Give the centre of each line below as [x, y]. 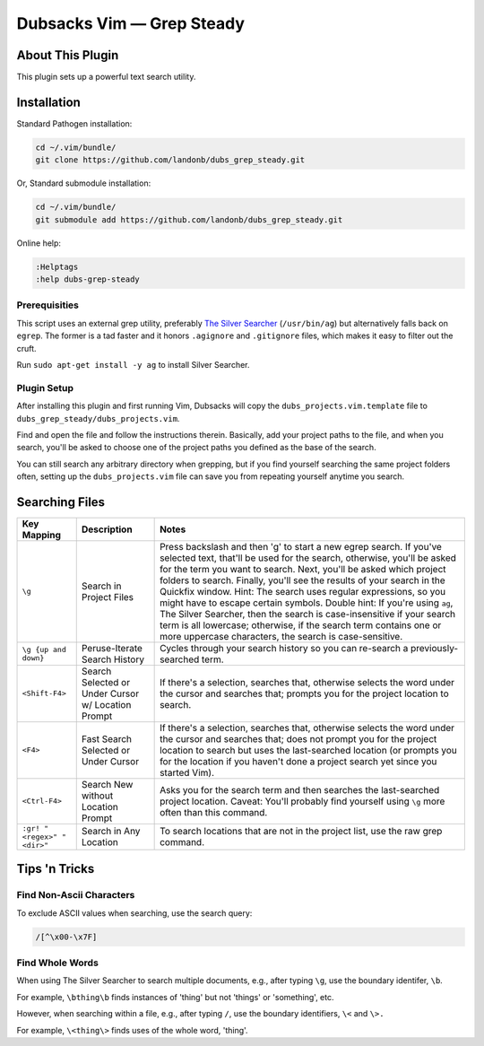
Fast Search [106, 738]
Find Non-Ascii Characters [76, 895]
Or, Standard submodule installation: [84, 183]
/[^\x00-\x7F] [66, 937]
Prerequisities [48, 305]
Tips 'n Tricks [56, 869]
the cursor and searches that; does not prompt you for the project [298, 738]
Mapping [42, 535]
